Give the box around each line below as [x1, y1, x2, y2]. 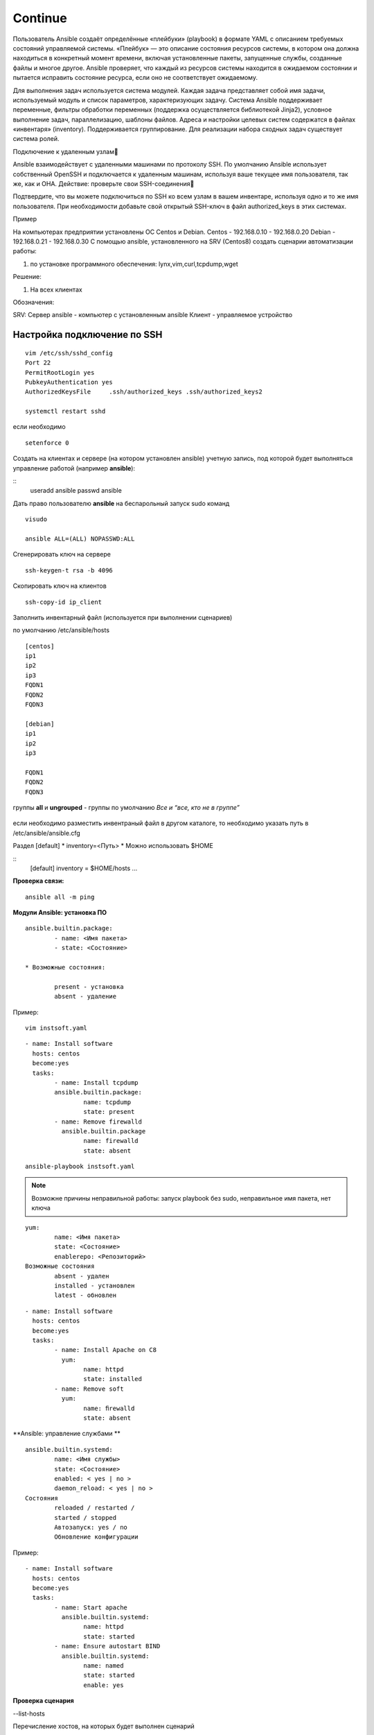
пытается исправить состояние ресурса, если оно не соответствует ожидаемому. [12, 74, 258, 82]
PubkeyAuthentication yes [25, 378, 114, 386]
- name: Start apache [54, 1603, 128, 1611]
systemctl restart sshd [25, 407, 106, 416]
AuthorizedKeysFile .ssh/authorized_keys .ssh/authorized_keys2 [25, 388, 262, 396]
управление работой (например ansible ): [12, 464, 135, 472]
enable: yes [83, 1681, 124, 1689]
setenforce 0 [25, 439, 69, 447]
